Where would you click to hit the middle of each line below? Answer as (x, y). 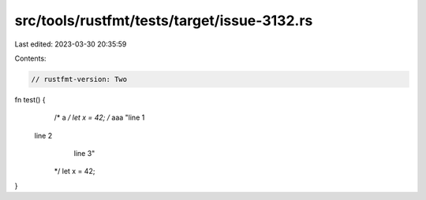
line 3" (84, 154)
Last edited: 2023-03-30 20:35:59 (71, 44)
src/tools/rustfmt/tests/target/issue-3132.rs (164, 20)
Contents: (30, 58)
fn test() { (30, 99)
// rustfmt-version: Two (79, 79)
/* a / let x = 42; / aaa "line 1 (99, 117)
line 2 (43, 135)
